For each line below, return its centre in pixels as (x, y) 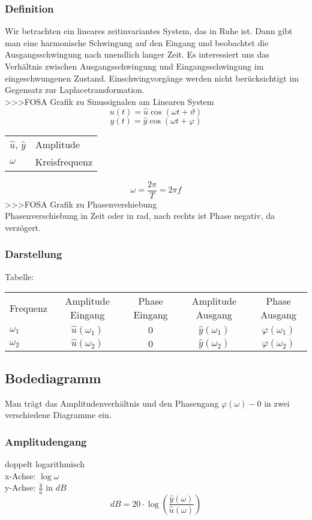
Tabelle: (19, 276)
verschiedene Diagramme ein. (58, 415)
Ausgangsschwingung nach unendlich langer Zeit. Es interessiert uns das (137, 54)
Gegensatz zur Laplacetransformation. (75, 90)
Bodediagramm (53, 378)
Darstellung (34, 254)
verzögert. (23, 227)
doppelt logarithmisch (45, 463)
